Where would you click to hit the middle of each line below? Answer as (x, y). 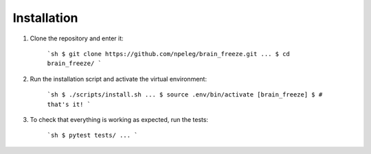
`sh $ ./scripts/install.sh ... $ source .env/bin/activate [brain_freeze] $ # (185, 95)
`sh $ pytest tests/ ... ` (92, 136)
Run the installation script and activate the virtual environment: (119, 79)
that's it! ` (69, 104)
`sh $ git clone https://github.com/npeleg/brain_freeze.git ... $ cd (168, 54)
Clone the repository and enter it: (77, 38)
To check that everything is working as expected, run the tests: (119, 119)
